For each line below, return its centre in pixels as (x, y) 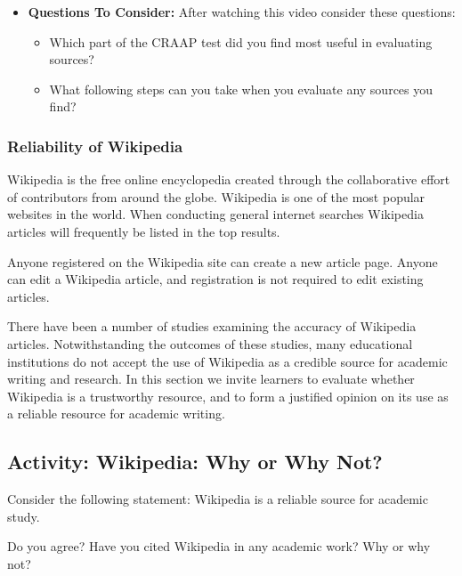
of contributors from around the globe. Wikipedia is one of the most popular (216, 196)
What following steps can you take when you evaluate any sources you (241, 89)
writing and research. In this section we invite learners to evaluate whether (211, 379)
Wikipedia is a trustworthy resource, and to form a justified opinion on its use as (228, 396)
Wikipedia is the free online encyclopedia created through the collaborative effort (229, 179)
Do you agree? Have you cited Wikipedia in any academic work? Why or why (219, 546)
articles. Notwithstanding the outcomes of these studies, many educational (210, 343)
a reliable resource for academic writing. (116, 414)
